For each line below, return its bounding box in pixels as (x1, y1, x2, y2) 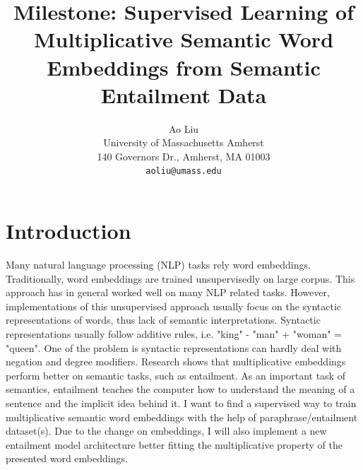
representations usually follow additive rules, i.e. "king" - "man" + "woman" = (6, 327, 342, 341)
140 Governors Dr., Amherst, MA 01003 (97, 148, 270, 163)
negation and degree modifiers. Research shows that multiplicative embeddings (6, 354, 346, 369)
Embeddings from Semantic (47, 52, 321, 81)
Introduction (6, 216, 131, 245)
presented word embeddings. (6, 451, 128, 466)
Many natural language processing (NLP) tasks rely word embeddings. (6, 257, 311, 272)
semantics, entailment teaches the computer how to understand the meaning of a (6, 382, 355, 396)
